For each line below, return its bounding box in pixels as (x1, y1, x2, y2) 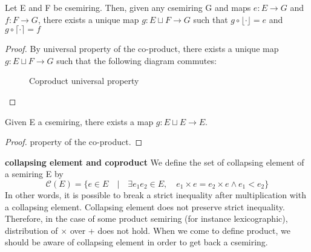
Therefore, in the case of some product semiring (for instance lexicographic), (5, 212, 288, 225)
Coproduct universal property (29, 74, 139, 87)
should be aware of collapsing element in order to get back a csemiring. (5, 236, 268, 248)
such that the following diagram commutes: (56, 54, 217, 66)
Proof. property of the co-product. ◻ (5, 135, 143, 148)
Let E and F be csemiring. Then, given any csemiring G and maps (5, 1, 251, 13)
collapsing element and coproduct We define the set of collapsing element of (5, 155, 304, 168)
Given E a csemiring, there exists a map (5, 115, 154, 128)
